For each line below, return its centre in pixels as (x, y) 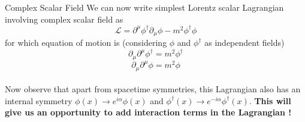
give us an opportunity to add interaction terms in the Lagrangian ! (148, 112)
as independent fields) (244, 43)
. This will (270, 100)
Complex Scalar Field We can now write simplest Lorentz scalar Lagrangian (144, 7)
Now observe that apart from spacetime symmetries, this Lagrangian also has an (153, 89)
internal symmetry (39, 100)
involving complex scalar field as (64, 19)
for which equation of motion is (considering (86, 43)
